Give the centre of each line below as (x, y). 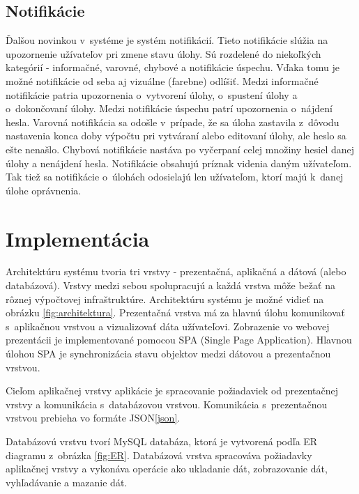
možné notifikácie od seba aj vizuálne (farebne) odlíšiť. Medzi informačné (162, 80)
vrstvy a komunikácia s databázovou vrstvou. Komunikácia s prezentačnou (167, 404)
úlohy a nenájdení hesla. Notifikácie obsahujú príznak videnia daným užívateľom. (179, 163)
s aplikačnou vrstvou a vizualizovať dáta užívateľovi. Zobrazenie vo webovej (168, 326)
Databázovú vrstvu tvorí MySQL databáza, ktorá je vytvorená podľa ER (162, 441)
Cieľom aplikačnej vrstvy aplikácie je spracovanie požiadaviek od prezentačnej (172, 391)
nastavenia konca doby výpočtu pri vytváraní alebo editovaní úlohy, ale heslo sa (176, 136)
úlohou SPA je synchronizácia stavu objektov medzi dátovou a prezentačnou (168, 354)
